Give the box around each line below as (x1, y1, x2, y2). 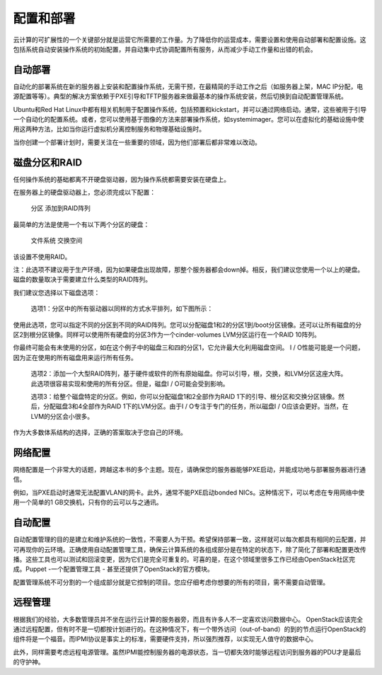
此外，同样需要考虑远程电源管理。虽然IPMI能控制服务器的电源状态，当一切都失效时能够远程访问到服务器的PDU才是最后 (13, 647, 361, 656)
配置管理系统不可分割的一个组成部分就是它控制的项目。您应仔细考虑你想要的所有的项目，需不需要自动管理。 (13, 577, 329, 587)
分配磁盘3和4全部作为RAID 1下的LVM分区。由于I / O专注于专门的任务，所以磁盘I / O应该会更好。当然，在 (42, 402, 349, 410)
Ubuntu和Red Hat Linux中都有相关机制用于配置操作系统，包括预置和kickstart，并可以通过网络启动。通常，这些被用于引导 (13, 105, 367, 113)
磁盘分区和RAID (13, 156, 83, 168)
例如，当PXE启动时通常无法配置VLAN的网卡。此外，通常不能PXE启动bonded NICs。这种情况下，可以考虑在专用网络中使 (13, 488, 364, 497)
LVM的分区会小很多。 (30, 412, 94, 420)
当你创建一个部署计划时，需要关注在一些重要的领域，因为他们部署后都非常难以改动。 (13, 138, 261, 146)
